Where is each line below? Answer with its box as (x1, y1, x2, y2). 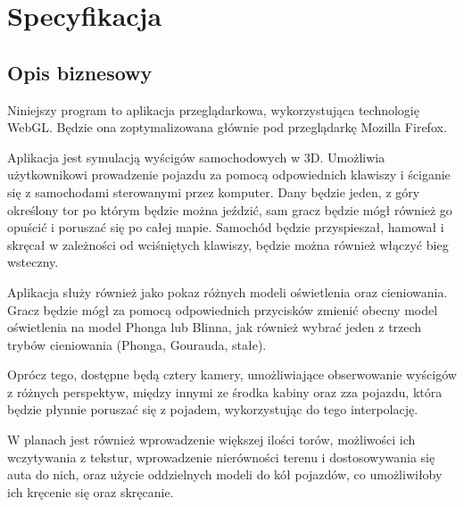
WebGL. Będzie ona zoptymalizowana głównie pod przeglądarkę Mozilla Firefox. (7, 118, 447, 137)
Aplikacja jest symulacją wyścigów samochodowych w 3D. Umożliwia (7, 147, 385, 166)
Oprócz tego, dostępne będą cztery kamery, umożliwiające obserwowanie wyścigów (7, 365, 457, 384)
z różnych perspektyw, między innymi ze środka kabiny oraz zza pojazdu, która (7, 382, 443, 401)
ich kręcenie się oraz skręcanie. (7, 482, 174, 501)
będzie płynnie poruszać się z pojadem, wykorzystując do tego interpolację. (7, 400, 418, 419)
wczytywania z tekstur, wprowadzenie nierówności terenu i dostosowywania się (7, 447, 435, 466)
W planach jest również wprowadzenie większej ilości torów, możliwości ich (7, 430, 416, 449)
